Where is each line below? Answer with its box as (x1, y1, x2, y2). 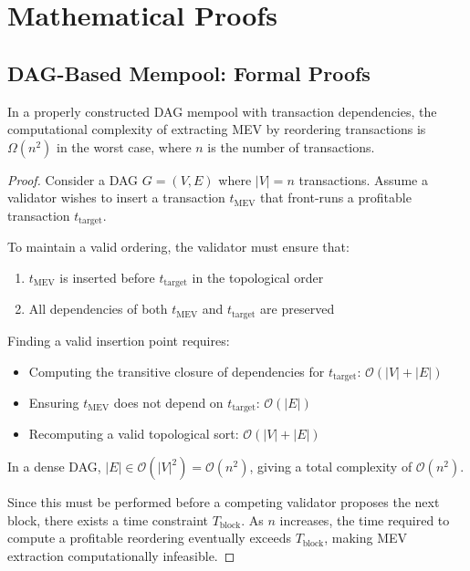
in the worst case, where (57, 137, 192, 156)
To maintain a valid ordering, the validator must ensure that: (7, 237, 350, 256)
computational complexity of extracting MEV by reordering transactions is (7, 119, 426, 139)
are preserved (260, 299, 335, 318)
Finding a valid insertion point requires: (7, 330, 230, 349)
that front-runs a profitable (260, 188, 412, 207)
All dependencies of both (28, 299, 168, 318)
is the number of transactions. (207, 137, 375, 156)
